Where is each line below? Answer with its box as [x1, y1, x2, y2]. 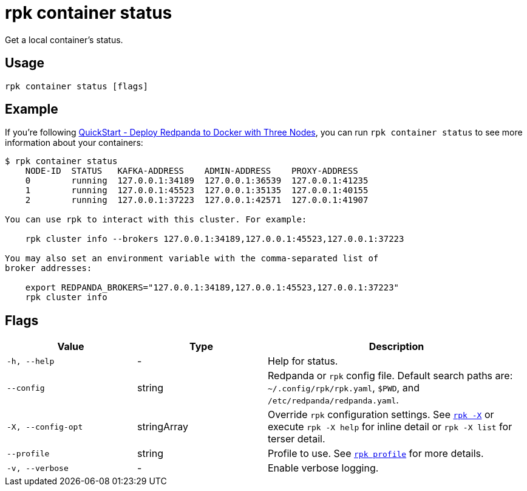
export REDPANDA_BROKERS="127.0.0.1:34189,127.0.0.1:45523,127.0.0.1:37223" [25, 283, 399, 293]
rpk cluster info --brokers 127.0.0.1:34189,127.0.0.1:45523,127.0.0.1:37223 [25, 234, 404, 244]
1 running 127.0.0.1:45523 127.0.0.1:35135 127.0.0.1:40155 [25, 185, 369, 196]
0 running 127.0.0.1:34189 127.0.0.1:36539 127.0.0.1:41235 [25, 176, 369, 186]
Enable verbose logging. [268, 462, 379, 475]
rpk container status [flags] [5, 81, 149, 91]
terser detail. [268, 433, 325, 445]
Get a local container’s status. [5, 34, 123, 45]
